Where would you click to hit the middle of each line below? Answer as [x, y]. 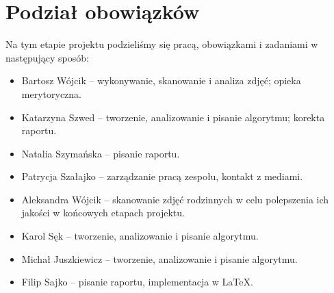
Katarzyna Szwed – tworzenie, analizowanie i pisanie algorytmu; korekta [173, 117]
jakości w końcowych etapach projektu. [103, 213]
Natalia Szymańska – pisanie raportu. [101, 153]
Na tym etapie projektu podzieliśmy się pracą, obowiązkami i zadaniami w [162, 44]
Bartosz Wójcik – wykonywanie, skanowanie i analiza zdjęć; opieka [161, 80]
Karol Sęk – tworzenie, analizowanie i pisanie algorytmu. [140, 236]
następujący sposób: [47, 57]
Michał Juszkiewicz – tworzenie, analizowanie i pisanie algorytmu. [159, 258]
